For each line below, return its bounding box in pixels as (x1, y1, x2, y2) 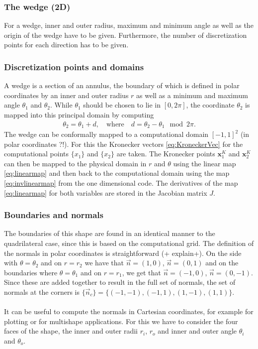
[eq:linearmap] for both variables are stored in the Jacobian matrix (4, 187, 207, 198)
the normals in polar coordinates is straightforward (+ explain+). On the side (4, 247, 242, 258)
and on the (205, 257, 239, 268)
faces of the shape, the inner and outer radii (4, 326, 138, 336)
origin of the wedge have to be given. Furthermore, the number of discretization (4, 29, 247, 40)
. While (50, 100, 73, 110)
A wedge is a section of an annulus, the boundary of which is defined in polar (4, 80, 240, 91)
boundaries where (4, 267, 58, 277)
